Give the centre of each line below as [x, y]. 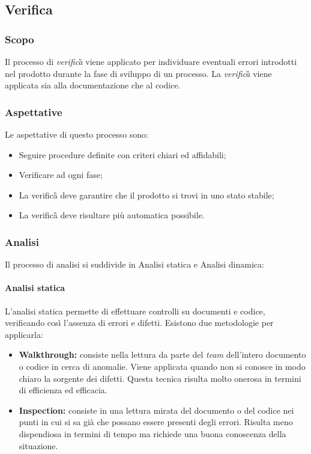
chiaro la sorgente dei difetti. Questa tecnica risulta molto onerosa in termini [160, 378]
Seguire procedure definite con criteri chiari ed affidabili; [122, 154]
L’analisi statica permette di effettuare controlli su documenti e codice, [135, 311]
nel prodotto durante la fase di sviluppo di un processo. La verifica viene [138, 73]
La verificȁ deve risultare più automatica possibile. [112, 215]
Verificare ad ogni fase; [61, 175]
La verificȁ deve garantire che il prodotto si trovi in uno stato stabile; [146, 195]
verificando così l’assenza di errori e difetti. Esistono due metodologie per [139, 323]
